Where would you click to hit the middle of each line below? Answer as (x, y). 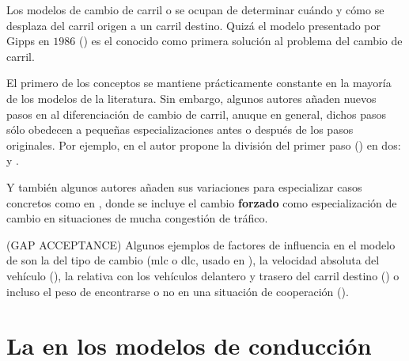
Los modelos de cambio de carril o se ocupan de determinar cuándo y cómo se (195, 9)
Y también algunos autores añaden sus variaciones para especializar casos (184, 186)
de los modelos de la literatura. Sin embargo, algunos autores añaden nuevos (191, 98)
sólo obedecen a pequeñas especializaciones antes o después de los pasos (180, 129)
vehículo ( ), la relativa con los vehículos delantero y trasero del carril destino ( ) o (203, 275)
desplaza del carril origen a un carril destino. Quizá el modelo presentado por (194, 25)
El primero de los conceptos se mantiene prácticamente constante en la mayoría (199, 83)
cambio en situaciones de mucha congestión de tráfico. (137, 218)
